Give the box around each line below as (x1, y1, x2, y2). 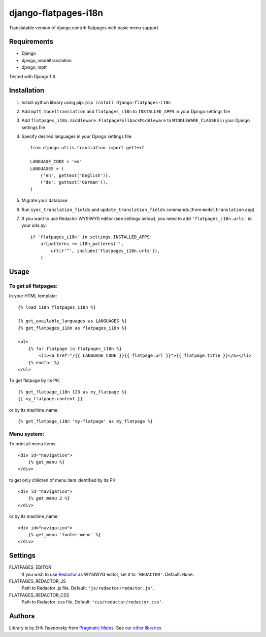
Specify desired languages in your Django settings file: (21, 133, 133, 139)
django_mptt (21, 64, 47, 70)
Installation (9, 86, 44, 95)
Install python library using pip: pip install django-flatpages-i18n (21, 99, 171, 105)
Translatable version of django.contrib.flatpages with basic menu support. (9, 25, 160, 31)
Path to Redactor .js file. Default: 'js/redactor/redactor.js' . (21, 585, 155, 591)
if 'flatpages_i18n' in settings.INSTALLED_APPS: (30, 234, 153, 240)
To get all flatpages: (9, 282, 58, 289)
